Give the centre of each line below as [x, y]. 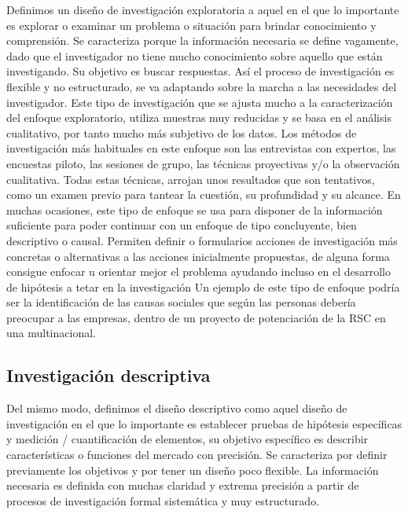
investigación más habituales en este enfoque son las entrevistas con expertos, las [201, 148]
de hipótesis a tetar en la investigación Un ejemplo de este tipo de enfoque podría [203, 286]
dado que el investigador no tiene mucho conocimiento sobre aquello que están [195, 55]
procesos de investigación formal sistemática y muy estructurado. [163, 500]
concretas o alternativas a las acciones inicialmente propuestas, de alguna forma [198, 256]
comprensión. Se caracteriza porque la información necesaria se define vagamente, [202, 40]
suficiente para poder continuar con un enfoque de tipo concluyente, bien [182, 225]
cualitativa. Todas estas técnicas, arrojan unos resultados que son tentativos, [191, 179]
